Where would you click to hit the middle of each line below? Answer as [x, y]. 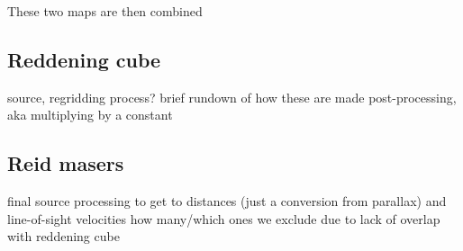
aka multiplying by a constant [90, 115]
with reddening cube [64, 236]
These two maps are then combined [105, 11]
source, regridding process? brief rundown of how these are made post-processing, [232, 97]
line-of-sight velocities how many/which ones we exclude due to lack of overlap [224, 218]
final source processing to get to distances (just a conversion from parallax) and [227, 201]
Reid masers [66, 163]
